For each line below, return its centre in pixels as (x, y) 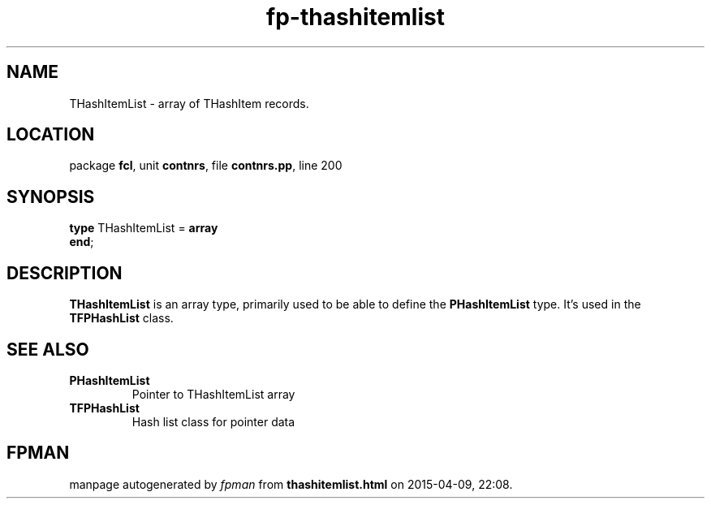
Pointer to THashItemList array (213, 394)
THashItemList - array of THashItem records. (189, 103)
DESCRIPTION (65, 273)
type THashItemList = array (144, 228)
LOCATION (51, 135)
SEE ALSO (48, 349)
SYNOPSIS (51, 196)
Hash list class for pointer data (213, 421)
